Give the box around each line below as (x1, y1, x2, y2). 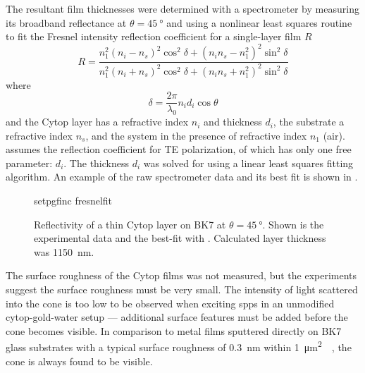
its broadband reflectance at (6, 15, 127, 30)
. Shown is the (262, 216, 324, 231)
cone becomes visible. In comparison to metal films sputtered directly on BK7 (6, 323, 342, 338)
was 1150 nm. (34, 244, 94, 259)
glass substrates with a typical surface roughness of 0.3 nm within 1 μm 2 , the (6, 338, 352, 355)
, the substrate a (273, 114, 345, 129)
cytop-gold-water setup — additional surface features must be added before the (6, 310, 348, 324)
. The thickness (63, 155, 130, 170)
